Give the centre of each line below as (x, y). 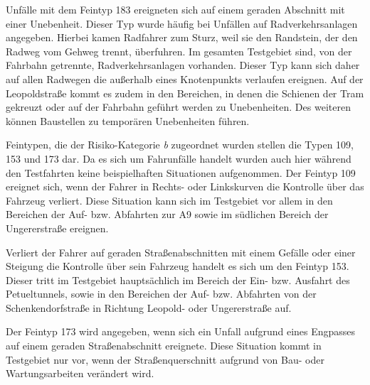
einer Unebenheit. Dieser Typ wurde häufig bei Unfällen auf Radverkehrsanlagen (182, 23)
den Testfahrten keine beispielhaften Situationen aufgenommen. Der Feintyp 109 (181, 172)
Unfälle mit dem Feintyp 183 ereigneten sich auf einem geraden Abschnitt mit (175, 9)
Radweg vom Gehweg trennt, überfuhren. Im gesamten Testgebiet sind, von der (179, 51)
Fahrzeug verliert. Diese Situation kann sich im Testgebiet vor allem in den (169, 200)
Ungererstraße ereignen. (57, 228)
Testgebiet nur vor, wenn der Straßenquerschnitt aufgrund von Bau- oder (165, 359)
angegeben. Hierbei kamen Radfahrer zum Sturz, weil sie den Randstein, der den (182, 37)
